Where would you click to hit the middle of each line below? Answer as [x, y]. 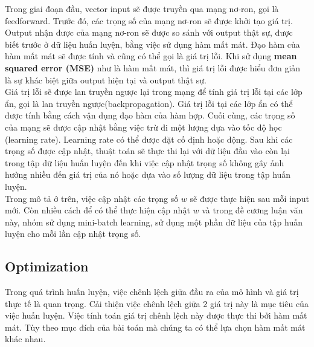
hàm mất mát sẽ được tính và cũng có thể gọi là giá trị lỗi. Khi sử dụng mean [151, 56]
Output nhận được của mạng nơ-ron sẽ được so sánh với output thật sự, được [149, 32]
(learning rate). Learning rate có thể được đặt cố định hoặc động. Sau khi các [149, 139]
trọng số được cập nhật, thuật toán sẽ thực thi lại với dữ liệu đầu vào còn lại [147, 151]
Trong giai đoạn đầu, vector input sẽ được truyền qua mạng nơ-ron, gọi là [142, 8]
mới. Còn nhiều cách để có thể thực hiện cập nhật [98, 210]
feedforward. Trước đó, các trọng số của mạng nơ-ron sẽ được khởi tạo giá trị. [149, 20]
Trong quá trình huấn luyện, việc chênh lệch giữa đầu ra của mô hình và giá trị [152, 292]
